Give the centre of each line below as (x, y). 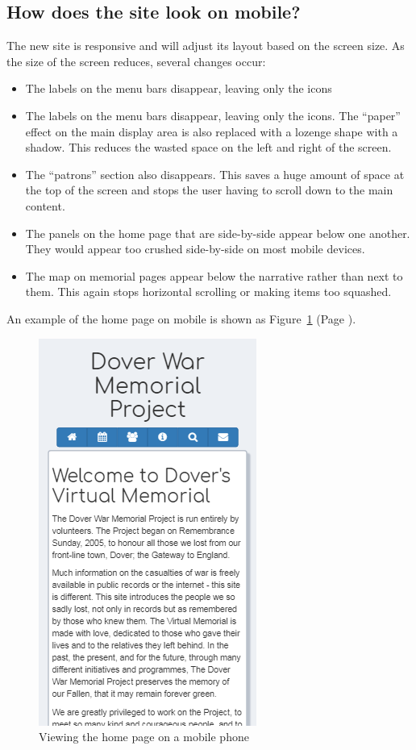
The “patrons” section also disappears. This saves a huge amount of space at (215, 174)
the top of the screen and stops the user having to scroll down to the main (209, 190)
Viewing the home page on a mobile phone (144, 737)
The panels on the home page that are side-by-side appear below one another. (218, 233)
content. (45, 205)
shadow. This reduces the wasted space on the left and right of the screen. (208, 147)
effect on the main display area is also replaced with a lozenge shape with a (212, 131)
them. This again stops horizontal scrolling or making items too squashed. (208, 292)
